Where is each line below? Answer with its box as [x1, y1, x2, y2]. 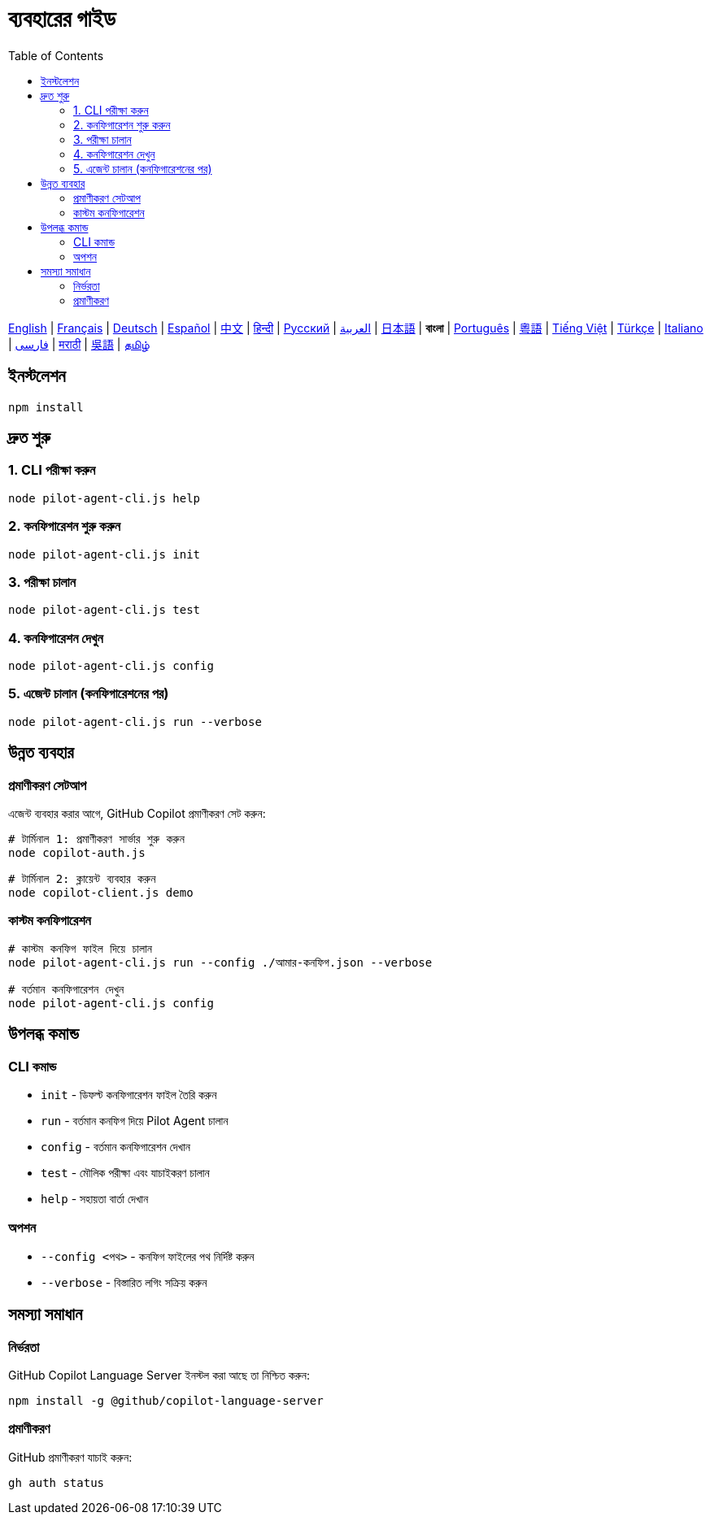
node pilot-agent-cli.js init [8, 547, 201, 561]
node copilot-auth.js [8, 846, 146, 860]
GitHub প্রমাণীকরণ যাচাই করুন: [8, 1449, 133, 1464]
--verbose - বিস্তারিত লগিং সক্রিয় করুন [41, 1275, 207, 1289]
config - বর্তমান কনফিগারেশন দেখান [41, 1140, 190, 1154]
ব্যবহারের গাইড [8, 5, 116, 33]
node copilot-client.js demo [8, 886, 194, 900]
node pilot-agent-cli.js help [8, 491, 201, 505]
